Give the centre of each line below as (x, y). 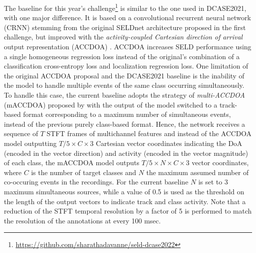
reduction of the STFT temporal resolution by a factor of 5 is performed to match (128, 211)
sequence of (21, 133)
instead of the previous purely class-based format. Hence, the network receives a (125, 124)
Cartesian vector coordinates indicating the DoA (169, 143)
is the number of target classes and (84, 172)
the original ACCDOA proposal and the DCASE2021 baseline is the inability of (124, 75)
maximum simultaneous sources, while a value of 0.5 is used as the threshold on (124, 191)
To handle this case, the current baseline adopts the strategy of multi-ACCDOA (125, 95)
